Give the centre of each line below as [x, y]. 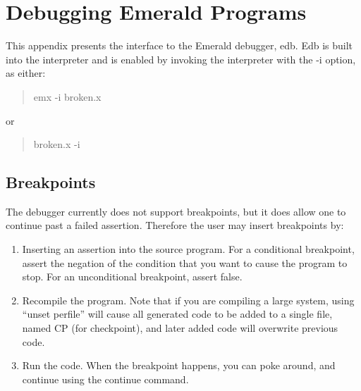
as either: [26, 73]
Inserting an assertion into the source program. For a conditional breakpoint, [188, 249]
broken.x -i [57, 144]
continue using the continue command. [105, 379]
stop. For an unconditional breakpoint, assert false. [132, 277]
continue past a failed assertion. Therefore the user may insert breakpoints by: [175, 225]
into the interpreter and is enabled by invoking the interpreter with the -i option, [181, 59]
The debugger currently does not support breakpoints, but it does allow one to [176, 211]
